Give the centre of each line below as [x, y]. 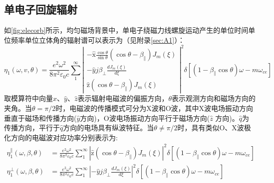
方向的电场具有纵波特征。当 [109, 128]
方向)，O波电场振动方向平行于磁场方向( [145, 118]
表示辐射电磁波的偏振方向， [123, 98]
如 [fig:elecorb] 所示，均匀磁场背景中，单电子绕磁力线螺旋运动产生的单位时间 [126, 30]
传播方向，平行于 [32, 128]
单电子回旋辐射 [41, 9]
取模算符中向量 [28, 98]
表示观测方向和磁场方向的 [213, 98]
